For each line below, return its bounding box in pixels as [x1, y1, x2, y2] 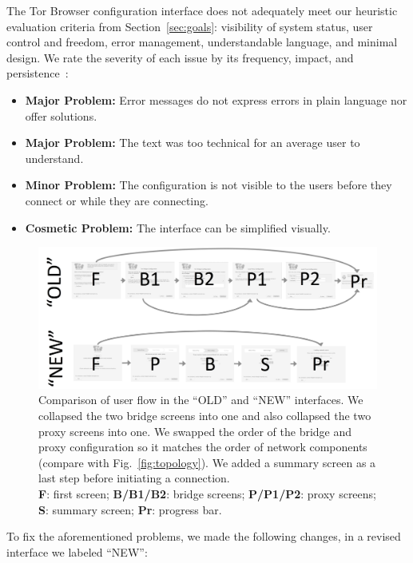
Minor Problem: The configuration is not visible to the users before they [25, 176, 392, 193]
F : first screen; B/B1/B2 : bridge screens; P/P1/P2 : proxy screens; [38, 485, 376, 502]
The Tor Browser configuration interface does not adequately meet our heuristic [6, 2, 398, 18]
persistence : [6, 65, 69, 81]
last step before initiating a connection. [38, 470, 230, 486]
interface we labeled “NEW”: [6, 543, 148, 560]
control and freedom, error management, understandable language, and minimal [6, 34, 398, 50]
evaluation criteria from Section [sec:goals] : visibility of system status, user [6, 18, 373, 34]
